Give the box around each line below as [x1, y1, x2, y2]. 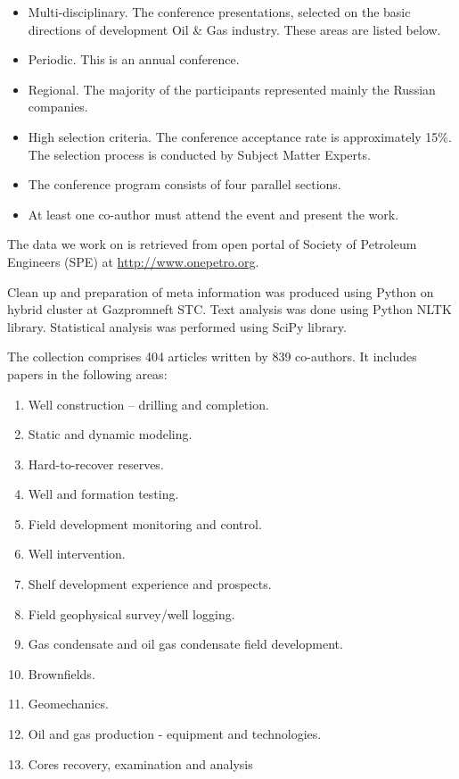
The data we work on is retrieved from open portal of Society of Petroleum [7, 235, 417, 253]
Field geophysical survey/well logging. [28, 604, 235, 623]
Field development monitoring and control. [28, 514, 262, 533]
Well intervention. [28, 544, 126, 563]
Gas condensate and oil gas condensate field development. [28, 634, 343, 653]
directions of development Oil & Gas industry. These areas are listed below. [28, 20, 441, 38]
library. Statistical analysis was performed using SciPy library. [7, 317, 347, 336]
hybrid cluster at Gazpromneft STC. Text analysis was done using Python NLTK [7, 300, 452, 319]
